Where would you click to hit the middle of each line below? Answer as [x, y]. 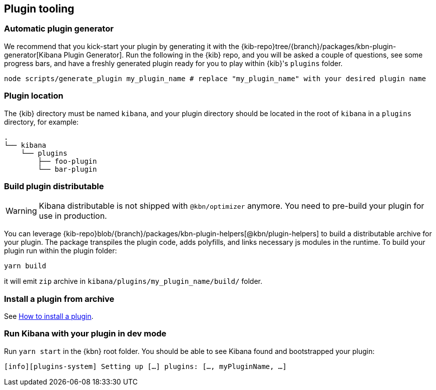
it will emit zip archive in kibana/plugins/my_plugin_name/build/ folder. [133, 281]
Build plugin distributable [54, 186]
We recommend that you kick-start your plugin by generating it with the [122, 46]
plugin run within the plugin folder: [61, 251]
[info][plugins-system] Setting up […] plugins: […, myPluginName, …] [145, 366]
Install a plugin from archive [59, 299]
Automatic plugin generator [59, 29]
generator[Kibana [33, 55]
